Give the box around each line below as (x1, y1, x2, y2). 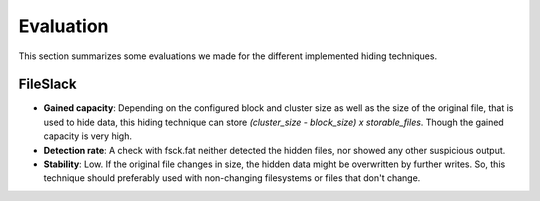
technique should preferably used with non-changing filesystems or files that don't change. (43, 172, 421, 184)
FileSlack (18, 76, 77, 93)
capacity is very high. (43, 130, 132, 142)
